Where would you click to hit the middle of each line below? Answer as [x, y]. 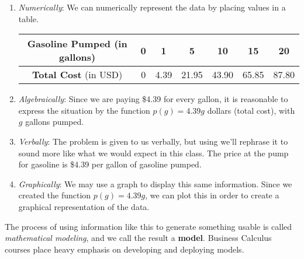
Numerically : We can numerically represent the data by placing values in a [152, 7]
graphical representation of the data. [84, 206]
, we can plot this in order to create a [212, 195]
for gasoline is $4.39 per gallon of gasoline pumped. [110, 164]
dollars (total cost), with [251, 110]
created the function [55, 195]
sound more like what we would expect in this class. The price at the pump [153, 153]
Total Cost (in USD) [77, 75]
